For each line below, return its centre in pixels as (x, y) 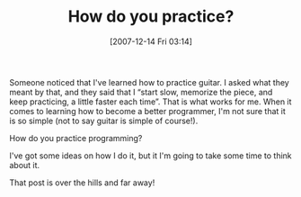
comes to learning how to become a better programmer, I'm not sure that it (147, 111)
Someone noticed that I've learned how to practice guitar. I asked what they (149, 82)
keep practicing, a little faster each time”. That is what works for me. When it (150, 102)
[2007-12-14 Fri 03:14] (151, 41)
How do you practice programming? (76, 138)
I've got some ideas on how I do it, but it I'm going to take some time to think (150, 156)
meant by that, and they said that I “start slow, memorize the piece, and (141, 92)
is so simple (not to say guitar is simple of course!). (104, 121)
